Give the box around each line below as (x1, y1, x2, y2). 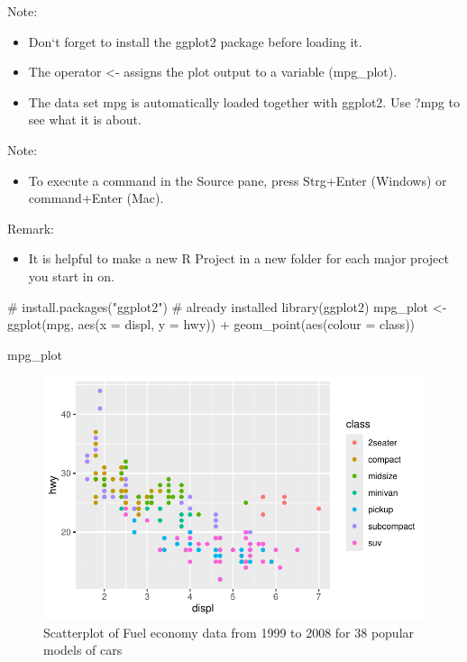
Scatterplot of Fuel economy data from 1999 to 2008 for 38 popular (43, 622, 415, 641)
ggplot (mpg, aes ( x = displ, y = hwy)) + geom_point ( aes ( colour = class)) (7, 315, 416, 334)
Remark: (7, 218, 54, 237)
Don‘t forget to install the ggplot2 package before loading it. (28, 32, 362, 51)
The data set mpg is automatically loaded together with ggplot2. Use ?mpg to (28, 92, 460, 111)
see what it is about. (28, 110, 142, 129)
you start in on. (28, 266, 114, 285)
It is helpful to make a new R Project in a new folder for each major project (28, 249, 449, 268)
